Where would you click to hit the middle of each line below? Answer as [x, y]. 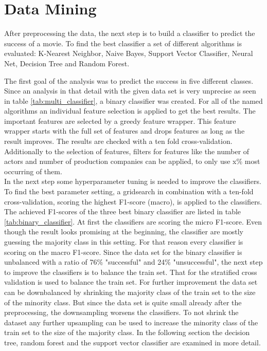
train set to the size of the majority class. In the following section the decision [127, 332]
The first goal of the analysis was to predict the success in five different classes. [129, 80]
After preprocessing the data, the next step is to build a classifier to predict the [130, 33]
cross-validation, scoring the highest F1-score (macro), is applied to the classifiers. [133, 201]
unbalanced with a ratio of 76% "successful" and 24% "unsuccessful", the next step [133, 262]
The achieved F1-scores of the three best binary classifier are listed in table [123, 211]
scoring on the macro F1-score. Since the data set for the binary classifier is [123, 252]
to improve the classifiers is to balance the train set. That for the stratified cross [131, 272]
